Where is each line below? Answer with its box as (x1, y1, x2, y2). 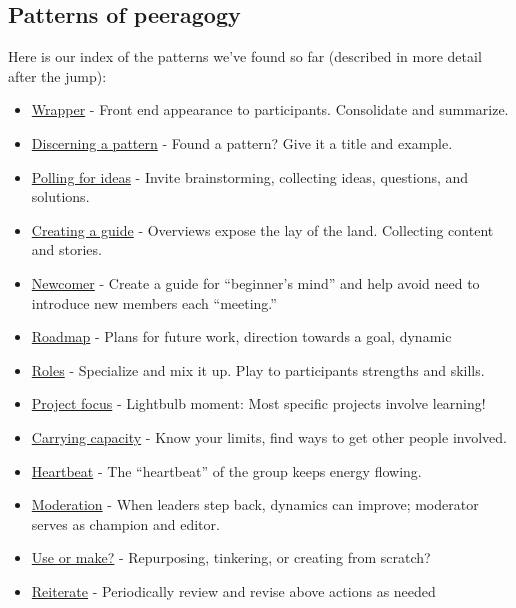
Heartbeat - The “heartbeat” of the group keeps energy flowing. (31, 460, 422, 481)
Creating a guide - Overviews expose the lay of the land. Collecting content (31, 219, 494, 240)
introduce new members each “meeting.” (31, 292, 277, 313)
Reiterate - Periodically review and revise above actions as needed (31, 580, 436, 601)
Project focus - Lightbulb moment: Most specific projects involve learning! (31, 393, 486, 414)
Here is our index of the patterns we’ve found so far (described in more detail (8, 46, 482, 67)
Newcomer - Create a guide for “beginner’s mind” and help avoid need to (31, 272, 480, 293)
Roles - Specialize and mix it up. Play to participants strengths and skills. (31, 359, 485, 380)
